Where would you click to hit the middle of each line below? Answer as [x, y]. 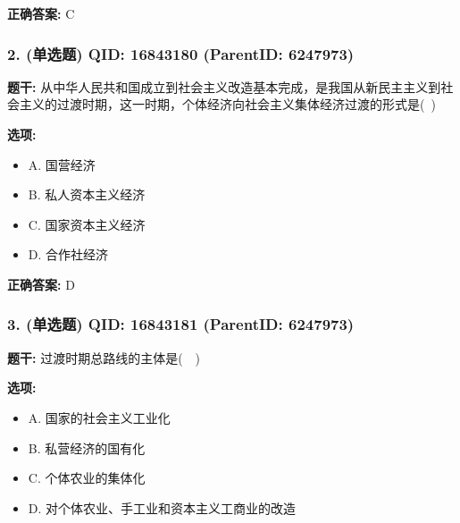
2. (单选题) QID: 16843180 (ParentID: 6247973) [181, 53]
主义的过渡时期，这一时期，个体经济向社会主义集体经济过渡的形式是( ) [227, 104]
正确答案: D [41, 284]
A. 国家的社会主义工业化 [99, 417]
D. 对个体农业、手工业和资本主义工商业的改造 [162, 507]
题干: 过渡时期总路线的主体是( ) [104, 357]
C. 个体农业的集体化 [87, 478]
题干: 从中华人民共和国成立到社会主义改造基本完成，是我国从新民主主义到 [224, 86]
